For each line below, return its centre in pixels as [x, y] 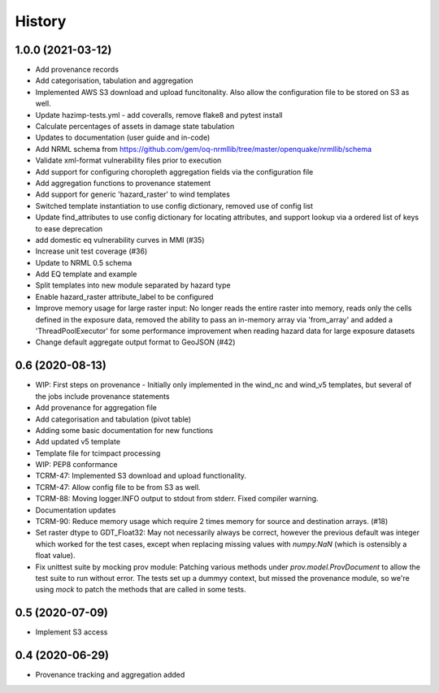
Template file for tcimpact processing [98, 453]
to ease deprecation [69, 228]
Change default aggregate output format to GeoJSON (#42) [135, 342]
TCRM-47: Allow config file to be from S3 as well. [118, 487]
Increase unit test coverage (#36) [91, 251]
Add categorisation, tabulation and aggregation [115, 80]
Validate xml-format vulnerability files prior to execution [128, 160]
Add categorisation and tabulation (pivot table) [113, 419]
